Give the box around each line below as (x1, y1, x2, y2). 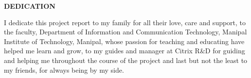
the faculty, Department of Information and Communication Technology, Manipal (4, 27, 247, 37)
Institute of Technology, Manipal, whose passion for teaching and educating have (4, 36, 245, 46)
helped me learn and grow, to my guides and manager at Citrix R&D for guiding (4, 46, 245, 56)
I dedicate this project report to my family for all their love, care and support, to (4, 17, 246, 27)
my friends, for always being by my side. (4, 64, 124, 75)
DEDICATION (4, 1, 55, 11)
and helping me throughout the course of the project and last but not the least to (4, 55, 248, 65)
